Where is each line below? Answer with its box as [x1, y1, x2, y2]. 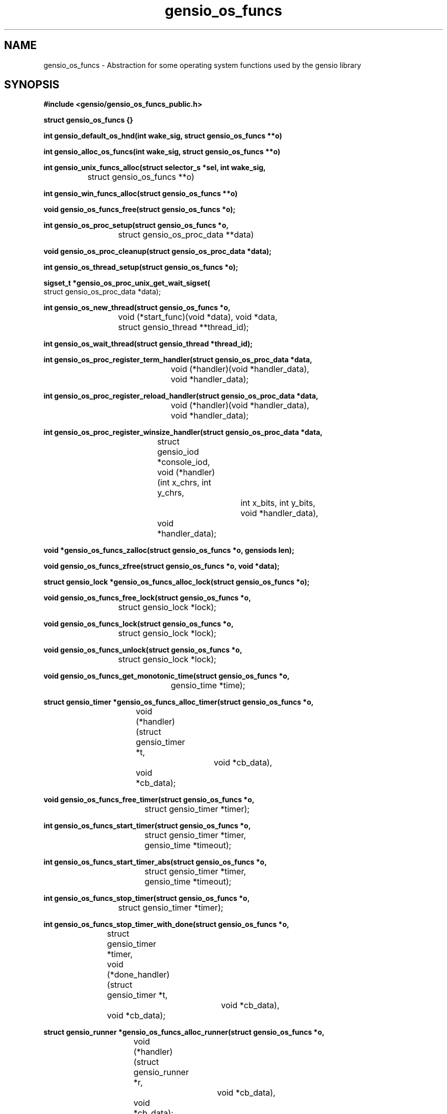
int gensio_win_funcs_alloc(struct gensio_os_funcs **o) [43, 189, 238, 198]
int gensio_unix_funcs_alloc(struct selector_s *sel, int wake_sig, [43, 163, 266, 172]
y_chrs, [157, 488, 184, 498]
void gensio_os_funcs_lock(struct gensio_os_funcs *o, [43, 619, 234, 629]
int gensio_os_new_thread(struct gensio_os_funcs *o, [43, 303, 231, 312]
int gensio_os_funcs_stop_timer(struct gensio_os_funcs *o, [43, 894, 250, 903]
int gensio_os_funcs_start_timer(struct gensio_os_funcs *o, [43, 821, 251, 830]
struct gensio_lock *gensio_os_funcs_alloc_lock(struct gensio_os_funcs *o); [43, 577, 310, 587]
